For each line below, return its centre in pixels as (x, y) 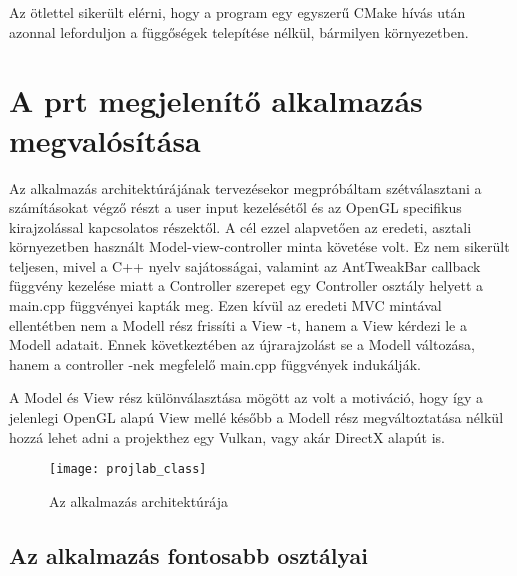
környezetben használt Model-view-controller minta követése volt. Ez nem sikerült (259, 246)
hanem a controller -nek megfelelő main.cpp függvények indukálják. (215, 363)
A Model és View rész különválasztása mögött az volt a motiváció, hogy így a (246, 397)
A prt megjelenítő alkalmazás (216, 100)
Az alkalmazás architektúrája (139, 500)
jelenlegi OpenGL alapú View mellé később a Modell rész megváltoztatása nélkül (256, 417)
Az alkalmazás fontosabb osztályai (189, 554)
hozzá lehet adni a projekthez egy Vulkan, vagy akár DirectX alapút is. (227, 436)
